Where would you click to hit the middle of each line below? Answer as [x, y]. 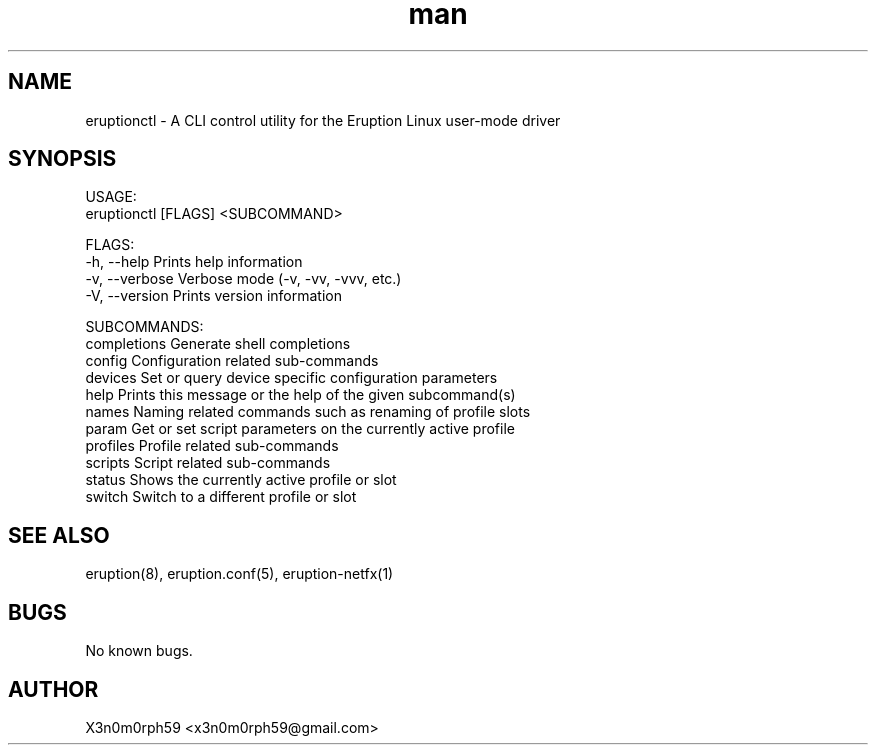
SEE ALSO [59, 535]
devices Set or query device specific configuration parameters [291, 378]
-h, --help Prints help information [194, 262]
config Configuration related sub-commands [232, 361]
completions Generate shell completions [218, 344]
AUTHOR [53, 689]
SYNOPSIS [62, 159]
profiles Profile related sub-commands [212, 446]
